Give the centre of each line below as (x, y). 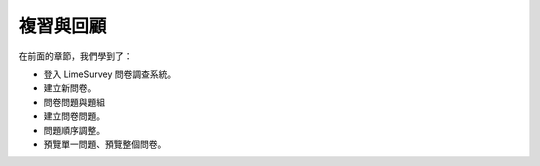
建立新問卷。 (70, 88)
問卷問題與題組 (74, 102)
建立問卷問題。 (74, 116)
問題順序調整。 (74, 130)
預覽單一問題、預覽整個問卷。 (105, 144)
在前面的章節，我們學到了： (75, 56)
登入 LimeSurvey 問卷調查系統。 (110, 74)
